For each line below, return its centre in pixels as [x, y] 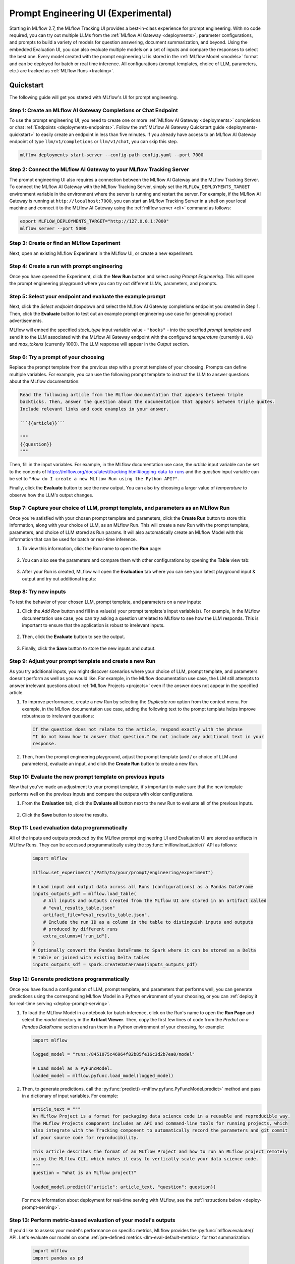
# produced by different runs [80, 929]
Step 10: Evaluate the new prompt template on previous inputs [87, 777]
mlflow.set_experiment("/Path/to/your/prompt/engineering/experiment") [123, 872]
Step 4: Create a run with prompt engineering [66, 266]
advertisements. [26, 321]
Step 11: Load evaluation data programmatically [69, 828]
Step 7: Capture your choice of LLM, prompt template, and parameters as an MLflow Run [120, 508]
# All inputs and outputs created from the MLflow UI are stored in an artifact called [155, 901]
